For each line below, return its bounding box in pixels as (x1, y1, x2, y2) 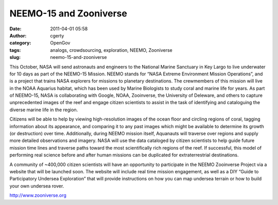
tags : (9, 47, 21, 53)
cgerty (50, 32, 64, 38)
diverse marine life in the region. (9, 107, 78, 113)
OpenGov (50, 40, 71, 46)
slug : (9, 54, 21, 60)
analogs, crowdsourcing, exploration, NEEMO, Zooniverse (50, 47, 172, 53)
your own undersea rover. (9, 182, 64, 189)
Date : (9, 26, 22, 32)
